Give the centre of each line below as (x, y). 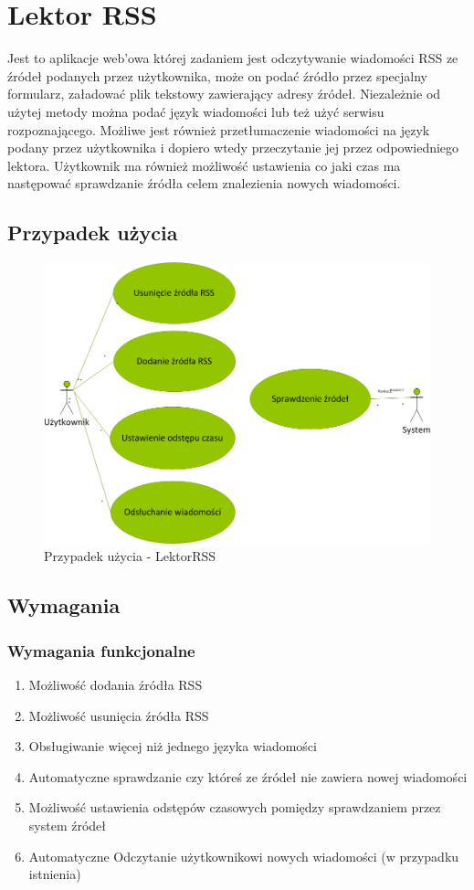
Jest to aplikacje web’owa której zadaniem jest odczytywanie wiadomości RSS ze (233, 58)
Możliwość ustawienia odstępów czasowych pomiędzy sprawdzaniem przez (235, 807)
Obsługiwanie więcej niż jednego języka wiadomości (173, 746)
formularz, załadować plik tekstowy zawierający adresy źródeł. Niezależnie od (224, 94)
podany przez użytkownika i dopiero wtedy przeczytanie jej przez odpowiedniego (233, 148)
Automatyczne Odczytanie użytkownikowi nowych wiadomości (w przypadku (244, 856)
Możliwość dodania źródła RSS (116, 684)
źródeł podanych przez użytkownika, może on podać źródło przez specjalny (217, 75)
